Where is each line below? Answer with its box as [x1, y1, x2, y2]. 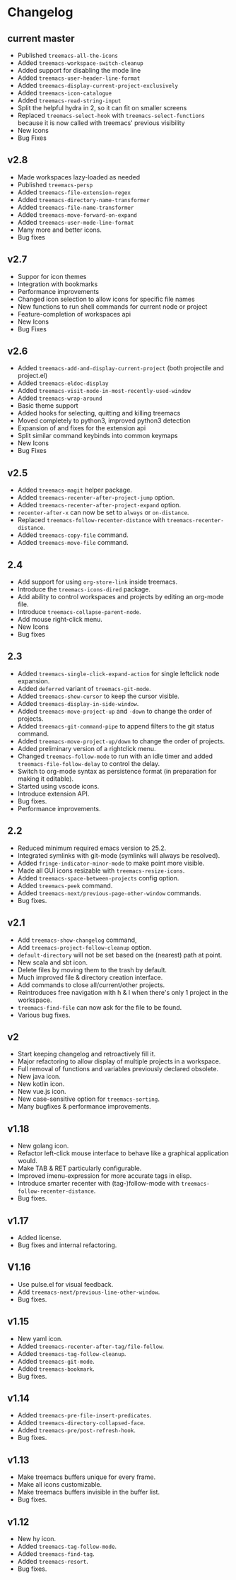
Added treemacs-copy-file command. [17, 531, 129, 539]
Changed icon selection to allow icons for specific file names [17, 295, 196, 303]
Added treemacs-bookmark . [17, 1364, 95, 1373]
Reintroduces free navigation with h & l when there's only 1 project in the [17, 988, 228, 996]
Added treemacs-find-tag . [17, 1550, 95, 1558]
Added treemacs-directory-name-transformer [17, 195, 150, 204]
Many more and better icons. [17, 225, 102, 234]
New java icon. [17, 1072, 61, 1081]
